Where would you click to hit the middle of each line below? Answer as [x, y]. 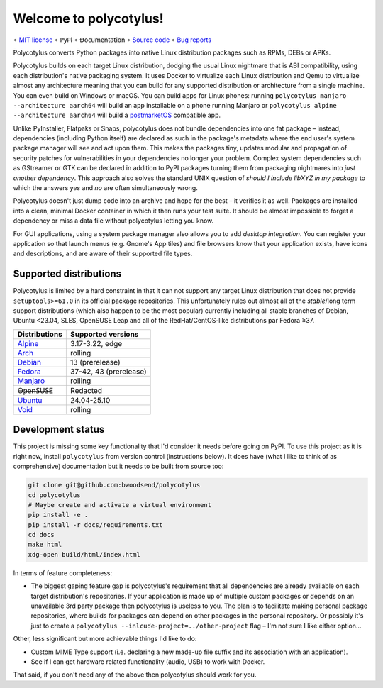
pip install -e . [58, 515]
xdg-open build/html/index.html [84, 554]
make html [45, 545]
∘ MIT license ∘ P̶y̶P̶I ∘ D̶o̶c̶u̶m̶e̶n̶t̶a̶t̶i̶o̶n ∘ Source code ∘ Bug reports [112, 40]
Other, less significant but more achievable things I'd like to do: [105, 639]
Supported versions [104, 334]
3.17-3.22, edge [96, 343]
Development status [59, 429]
